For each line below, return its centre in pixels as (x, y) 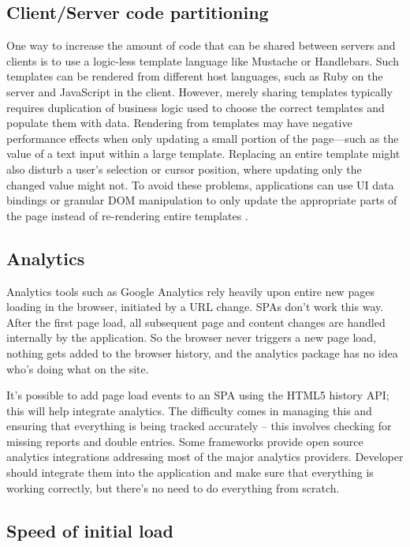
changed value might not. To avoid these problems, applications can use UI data (200, 184)
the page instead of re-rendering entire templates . (127, 215)
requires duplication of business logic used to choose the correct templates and (196, 107)
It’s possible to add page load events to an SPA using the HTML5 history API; (198, 395)
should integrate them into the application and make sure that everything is (190, 472)
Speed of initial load (90, 530)
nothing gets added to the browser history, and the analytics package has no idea (202, 352)
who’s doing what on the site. (78, 368)
